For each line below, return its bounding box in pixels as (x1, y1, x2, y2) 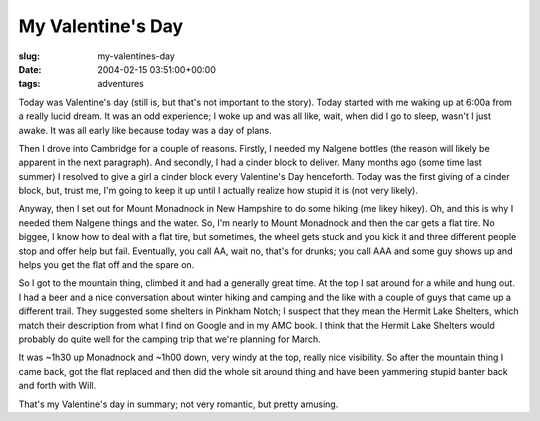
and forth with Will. (18, 380, 97, 392)
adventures (97, 78, 144, 90)
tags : (18, 78, 41, 90)
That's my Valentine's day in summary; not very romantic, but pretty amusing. (18, 398, 339, 410)
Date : (18, 63, 42, 75)
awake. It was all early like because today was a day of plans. (18, 124, 272, 136)
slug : (18, 50, 40, 62)
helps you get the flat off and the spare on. (18, 259, 195, 271)
